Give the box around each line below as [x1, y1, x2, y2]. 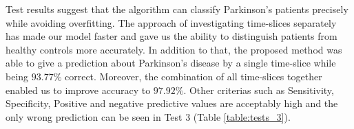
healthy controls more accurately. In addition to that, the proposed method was [6, 42, 342, 56]
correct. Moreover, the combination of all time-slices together [64, 69, 322, 83]
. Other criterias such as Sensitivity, [183, 82, 334, 97]
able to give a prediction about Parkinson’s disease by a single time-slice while [6, 56, 336, 70]
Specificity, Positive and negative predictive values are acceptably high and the [6, 96, 338, 110]
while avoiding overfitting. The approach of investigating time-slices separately [6, 15, 337, 30]
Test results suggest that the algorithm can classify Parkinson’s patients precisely [6, 2, 348, 16]
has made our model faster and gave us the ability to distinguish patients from [6, 29, 337, 43]
